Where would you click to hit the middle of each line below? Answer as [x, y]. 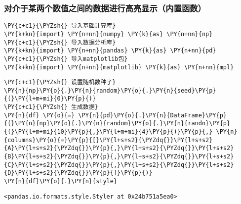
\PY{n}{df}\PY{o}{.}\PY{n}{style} [61, 181]
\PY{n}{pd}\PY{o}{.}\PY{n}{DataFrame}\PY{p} [153, 115]
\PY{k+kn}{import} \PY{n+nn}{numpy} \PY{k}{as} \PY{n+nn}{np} [108, 34]
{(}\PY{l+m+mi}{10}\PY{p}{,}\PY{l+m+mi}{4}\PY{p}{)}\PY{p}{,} [108, 132]
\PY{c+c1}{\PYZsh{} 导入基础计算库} [60, 26]
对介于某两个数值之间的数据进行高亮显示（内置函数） [105, 8]
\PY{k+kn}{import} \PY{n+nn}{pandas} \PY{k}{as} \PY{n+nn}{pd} [110, 51]
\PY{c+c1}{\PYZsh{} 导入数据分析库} [60, 42]
